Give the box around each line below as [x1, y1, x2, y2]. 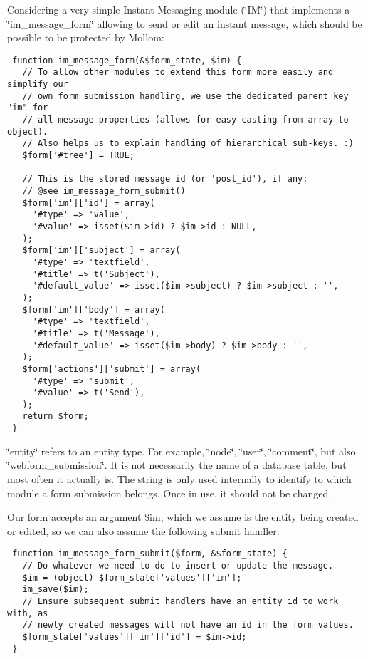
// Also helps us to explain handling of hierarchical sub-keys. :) [22, 138, 354, 149]
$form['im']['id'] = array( [22, 197, 155, 208]
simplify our [7, 79, 68, 90]
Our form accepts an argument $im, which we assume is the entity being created [7, 509, 359, 524]
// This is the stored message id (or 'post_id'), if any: [22, 174, 308, 185]
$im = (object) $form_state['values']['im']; [22, 572, 242, 583]
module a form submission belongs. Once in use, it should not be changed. [7, 485, 332, 500]
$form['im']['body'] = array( [22, 304, 165, 315]
